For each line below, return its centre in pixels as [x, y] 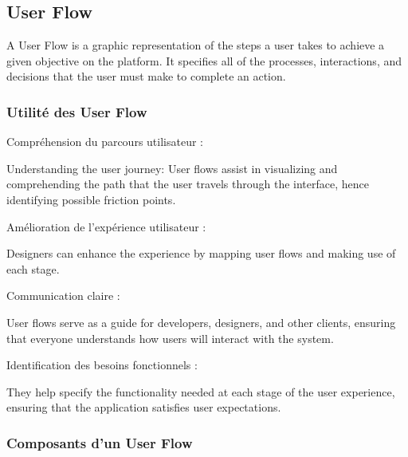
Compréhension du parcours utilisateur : [105, 142]
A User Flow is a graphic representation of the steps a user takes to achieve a [196, 45]
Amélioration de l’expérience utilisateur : [106, 226]
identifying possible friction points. [91, 199]
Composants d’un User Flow [100, 442]
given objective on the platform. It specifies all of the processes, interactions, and [204, 60]
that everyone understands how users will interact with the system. [170, 338]
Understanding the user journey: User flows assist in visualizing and [172, 168]
